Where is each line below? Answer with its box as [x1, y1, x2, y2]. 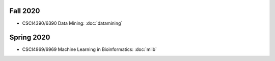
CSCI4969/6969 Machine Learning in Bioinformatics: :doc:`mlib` [22, 46, 157, 52]
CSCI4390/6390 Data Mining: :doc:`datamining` [22, 20, 123, 26]
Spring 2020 [9, 33, 50, 42]
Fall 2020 [9, 7, 40, 15]
